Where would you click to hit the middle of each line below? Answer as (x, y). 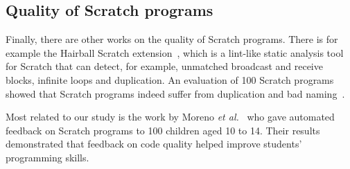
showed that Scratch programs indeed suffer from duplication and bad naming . (175, 93)
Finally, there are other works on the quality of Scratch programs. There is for (172, 39)
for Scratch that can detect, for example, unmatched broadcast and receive (164, 66)
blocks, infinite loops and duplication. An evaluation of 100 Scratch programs (170, 79)
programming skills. (47, 157)
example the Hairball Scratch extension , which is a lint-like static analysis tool (175, 52)
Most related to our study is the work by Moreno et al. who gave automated (170, 117)
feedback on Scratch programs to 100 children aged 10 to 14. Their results (163, 130)
